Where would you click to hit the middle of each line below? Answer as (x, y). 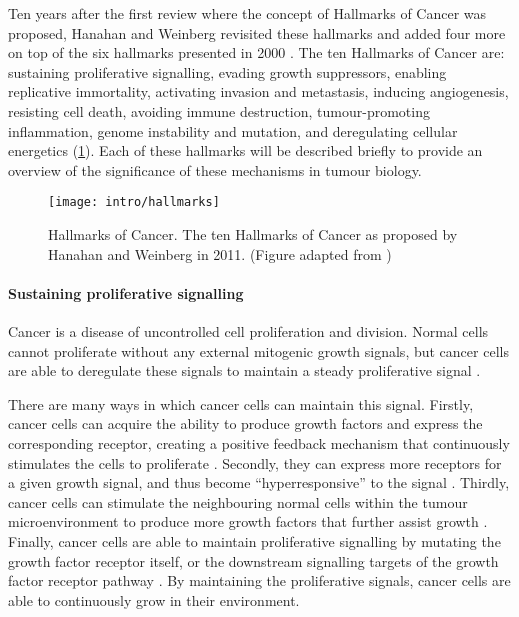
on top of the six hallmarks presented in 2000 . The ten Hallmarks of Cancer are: (256, 52)
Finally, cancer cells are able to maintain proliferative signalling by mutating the (254, 540)
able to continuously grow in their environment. (154, 599)
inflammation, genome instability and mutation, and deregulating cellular (233, 130)
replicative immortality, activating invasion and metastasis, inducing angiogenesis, (258, 91)
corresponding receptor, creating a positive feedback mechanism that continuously (259, 442)
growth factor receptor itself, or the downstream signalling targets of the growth (253, 560)
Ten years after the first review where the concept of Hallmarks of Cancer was (247, 13)
